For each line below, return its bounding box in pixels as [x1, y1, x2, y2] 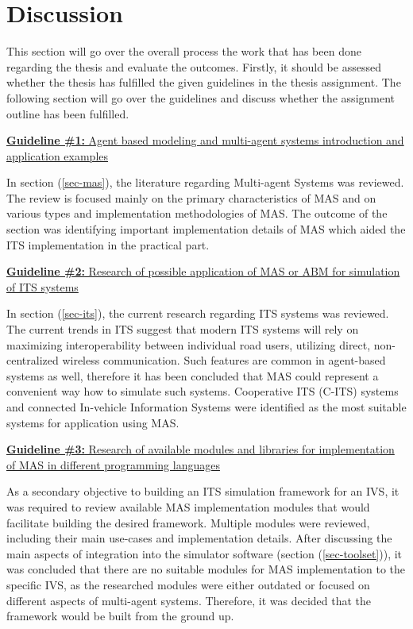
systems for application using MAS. [6, 414, 179, 430]
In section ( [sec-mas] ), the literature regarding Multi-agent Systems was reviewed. [6, 174, 404, 191]
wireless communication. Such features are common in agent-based [62, 352, 386, 369]
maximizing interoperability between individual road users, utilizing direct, [6, 336, 371, 353]
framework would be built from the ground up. [6, 608, 234, 624]
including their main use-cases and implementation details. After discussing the [6, 530, 392, 546]
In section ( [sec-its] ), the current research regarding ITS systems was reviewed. [6, 305, 389, 322]
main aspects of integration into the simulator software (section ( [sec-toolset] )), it [6, 545, 403, 561]
